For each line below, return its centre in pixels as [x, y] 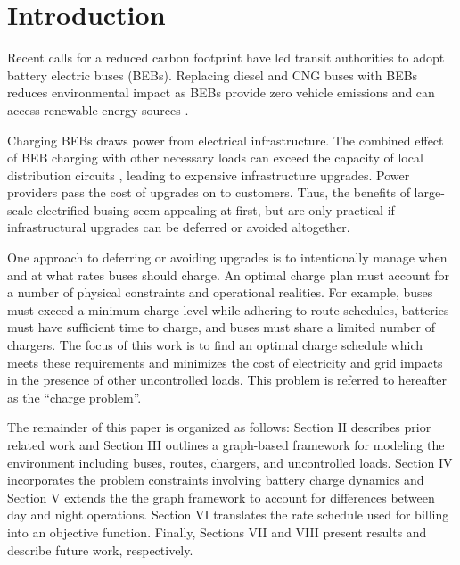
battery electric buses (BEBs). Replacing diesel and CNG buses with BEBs [213, 75]
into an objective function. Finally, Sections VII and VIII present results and [217, 532]
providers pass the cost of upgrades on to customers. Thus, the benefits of [209, 192]
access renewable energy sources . [98, 109]
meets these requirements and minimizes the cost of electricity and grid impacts [225, 362]
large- [429, 192]
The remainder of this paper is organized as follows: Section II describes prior [219, 427]
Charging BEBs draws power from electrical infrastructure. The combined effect [226, 140]
